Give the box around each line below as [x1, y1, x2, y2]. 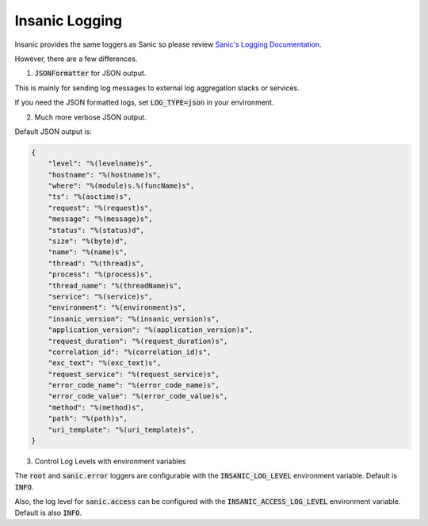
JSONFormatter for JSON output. [34, 68, 147, 78]
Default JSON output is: [14, 127, 93, 136]
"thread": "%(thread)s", [48, 258, 145, 268]
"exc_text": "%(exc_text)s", [48, 359, 162, 368]
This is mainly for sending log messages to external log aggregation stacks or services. [14, 83, 300, 93]
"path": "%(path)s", [48, 414, 128, 423]
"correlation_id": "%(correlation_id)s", [48, 347, 212, 356]
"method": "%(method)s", [48, 402, 145, 412]
